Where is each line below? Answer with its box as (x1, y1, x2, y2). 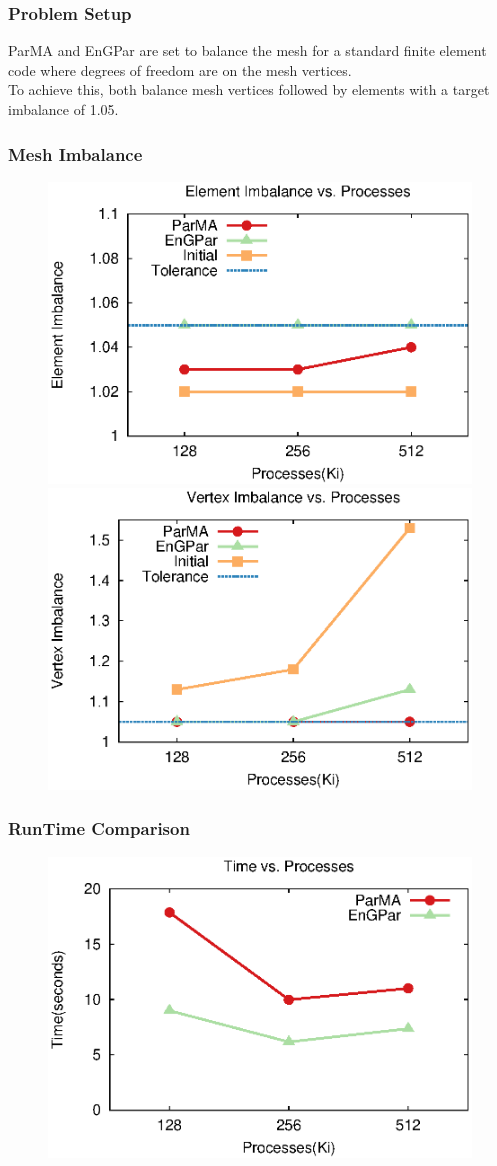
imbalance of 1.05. (8, 99, 119, 119)
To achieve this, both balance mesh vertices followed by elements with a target (8, 79, 490, 100)
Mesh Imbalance (8, 141, 143, 166)
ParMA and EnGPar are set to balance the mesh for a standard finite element (8, 40, 487, 61)
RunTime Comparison (8, 816, 190, 841)
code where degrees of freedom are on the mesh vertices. (8, 59, 352, 80)
